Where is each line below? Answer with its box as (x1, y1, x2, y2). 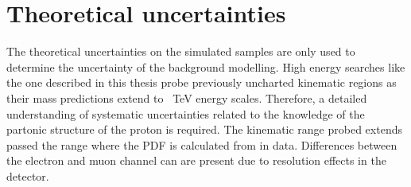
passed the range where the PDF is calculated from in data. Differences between (6, 136, 397, 153)
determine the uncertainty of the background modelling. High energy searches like (6, 58, 405, 75)
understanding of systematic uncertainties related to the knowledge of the (6, 105, 365, 122)
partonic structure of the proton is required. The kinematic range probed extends (6, 121, 402, 138)
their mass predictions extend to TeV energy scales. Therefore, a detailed (6, 89, 367, 106)
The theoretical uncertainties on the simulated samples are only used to (6, 43, 355, 60)
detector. (6, 167, 49, 184)
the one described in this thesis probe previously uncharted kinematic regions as (6, 74, 397, 91)
